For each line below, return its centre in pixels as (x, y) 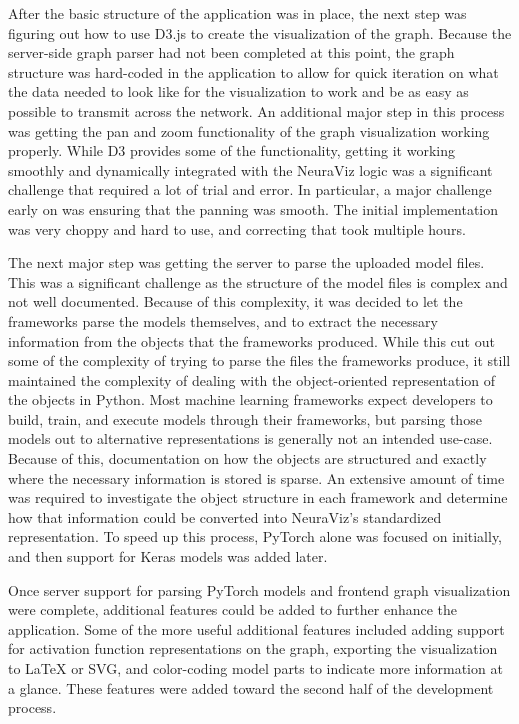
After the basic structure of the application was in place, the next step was (237, 13)
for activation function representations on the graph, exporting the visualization (253, 648)
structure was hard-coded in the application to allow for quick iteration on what (253, 71)
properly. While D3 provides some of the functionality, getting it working (232, 150)
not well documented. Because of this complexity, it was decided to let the (235, 301)
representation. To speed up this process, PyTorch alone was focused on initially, (255, 536)
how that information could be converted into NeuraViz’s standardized (225, 516)
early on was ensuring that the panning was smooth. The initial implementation (253, 208)
